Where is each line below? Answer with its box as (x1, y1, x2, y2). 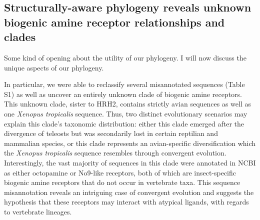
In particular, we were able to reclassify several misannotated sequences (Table (4, 79, 245, 89)
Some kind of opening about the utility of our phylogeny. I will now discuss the (4, 52, 246, 62)
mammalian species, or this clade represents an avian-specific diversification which (4, 137, 256, 148)
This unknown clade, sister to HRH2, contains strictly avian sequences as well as (4, 98, 251, 109)
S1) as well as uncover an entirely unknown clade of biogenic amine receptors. (4, 88, 242, 99)
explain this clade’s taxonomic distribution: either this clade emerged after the (4, 118, 244, 128)
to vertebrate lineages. (4, 206, 72, 216)
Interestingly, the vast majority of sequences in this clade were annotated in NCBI (4, 157, 256, 167)
